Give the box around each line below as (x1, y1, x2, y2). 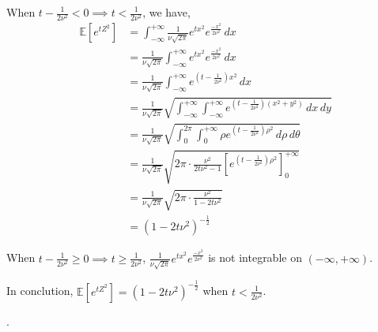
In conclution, (6, 282, 74, 299)
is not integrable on (208, 249, 302, 266)
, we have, (142, 4, 191, 20)
